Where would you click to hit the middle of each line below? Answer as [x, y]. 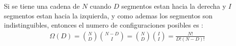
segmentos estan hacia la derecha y [174, 6]
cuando [100, 6]
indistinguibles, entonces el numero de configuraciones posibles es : [104, 25]
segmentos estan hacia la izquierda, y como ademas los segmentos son [108, 15]
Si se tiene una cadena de [42, 6]
